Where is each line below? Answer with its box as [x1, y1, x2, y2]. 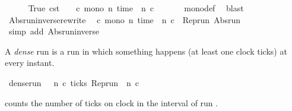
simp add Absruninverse [8, 25, 99, 37]
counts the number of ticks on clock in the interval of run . [5, 96, 218, 109]
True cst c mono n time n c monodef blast [28, 2, 244, 14]
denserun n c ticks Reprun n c [8, 76, 139, 88]
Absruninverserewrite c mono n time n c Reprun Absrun [8, 13, 240, 26]
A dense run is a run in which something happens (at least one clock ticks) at [5, 45, 287, 57]
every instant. [5, 56, 55, 69]
